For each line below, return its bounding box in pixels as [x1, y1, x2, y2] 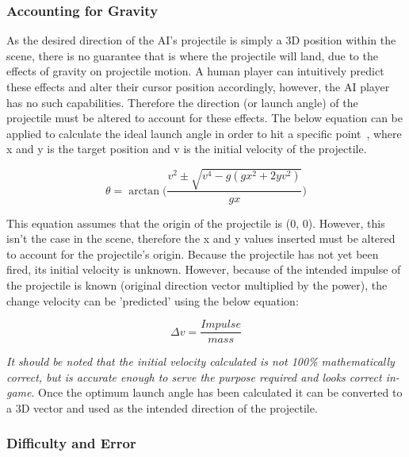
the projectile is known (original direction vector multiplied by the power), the [6, 276, 388, 293]
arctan [128, 185, 160, 197]
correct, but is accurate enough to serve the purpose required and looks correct [6, 368, 382, 385]
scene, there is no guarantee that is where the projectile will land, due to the [6, 47, 378, 63]
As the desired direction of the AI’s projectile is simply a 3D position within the [6, 32, 396, 48]
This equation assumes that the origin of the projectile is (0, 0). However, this [6, 214, 385, 231]
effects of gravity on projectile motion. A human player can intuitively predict [6, 63, 384, 79]
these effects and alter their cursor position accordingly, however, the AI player [6, 79, 390, 94]
